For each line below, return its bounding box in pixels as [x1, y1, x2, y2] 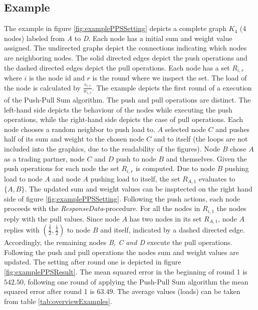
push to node [116, 153, 156, 163]
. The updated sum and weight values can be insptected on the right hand [25, 183, 252, 194]
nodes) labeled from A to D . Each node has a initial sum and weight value [4, 32, 232, 43]
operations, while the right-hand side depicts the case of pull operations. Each [4, 114, 243, 124]
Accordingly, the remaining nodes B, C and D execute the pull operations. [4, 237, 232, 247]
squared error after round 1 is [4, 286, 95, 296]
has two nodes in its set [129, 213, 202, 223]
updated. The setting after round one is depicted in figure [4, 256, 181, 267]
